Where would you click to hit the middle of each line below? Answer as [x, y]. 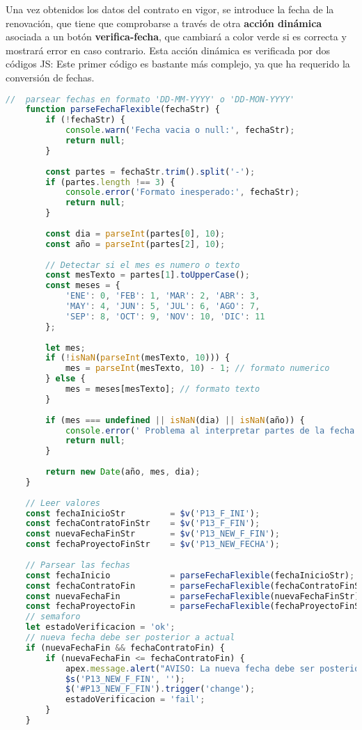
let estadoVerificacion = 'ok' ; [100, 627]
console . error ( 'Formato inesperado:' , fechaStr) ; [182, 192]
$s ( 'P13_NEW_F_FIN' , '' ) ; [125, 679]
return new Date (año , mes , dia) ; [123, 472]
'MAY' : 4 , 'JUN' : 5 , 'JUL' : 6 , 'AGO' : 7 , [163, 307]
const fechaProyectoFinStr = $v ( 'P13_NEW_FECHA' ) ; [152, 545]
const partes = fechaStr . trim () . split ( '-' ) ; [150, 172]
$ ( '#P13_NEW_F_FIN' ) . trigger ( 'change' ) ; [160, 689]
